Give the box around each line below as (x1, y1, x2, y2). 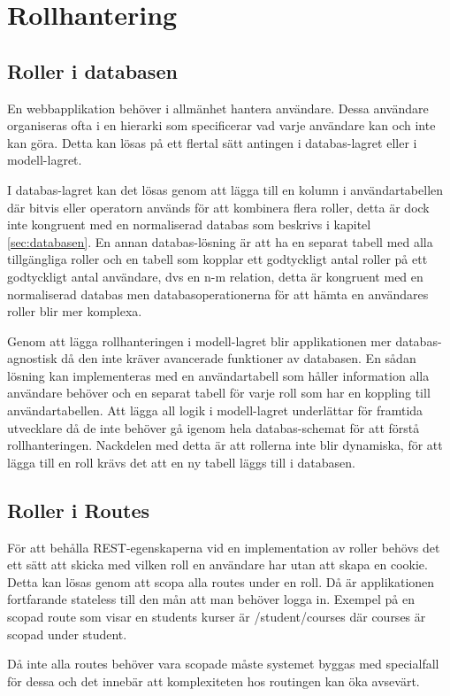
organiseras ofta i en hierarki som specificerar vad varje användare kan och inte (7, 116, 436, 135)
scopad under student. (7, 624, 127, 643)
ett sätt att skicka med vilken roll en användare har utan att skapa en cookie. (7, 555, 428, 574)
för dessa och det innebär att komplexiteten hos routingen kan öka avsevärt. (7, 671, 420, 690)
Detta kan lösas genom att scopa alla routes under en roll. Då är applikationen (7, 572, 435, 591)
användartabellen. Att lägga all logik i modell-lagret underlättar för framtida (7, 401, 423, 420)
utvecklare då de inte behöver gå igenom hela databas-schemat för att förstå (7, 418, 420, 437)
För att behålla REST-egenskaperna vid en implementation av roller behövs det (7, 537, 440, 556)
